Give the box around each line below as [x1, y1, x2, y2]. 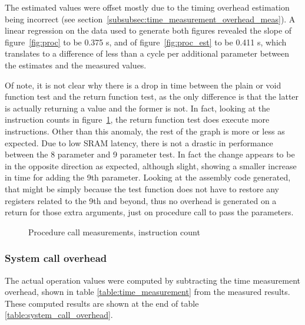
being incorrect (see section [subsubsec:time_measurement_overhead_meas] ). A [5, 12, 296, 25]
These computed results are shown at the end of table [5, 297, 199, 309]
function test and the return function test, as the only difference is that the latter [5, 90, 299, 103]
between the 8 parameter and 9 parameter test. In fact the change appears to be [5, 148, 295, 160]
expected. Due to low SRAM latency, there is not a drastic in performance [5, 136, 273, 149]
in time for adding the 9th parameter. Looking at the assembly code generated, [5, 171, 291, 183]
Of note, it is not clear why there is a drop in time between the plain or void [5, 78, 281, 91]
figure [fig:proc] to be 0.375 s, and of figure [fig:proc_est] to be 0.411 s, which [5, 35, 287, 48]
